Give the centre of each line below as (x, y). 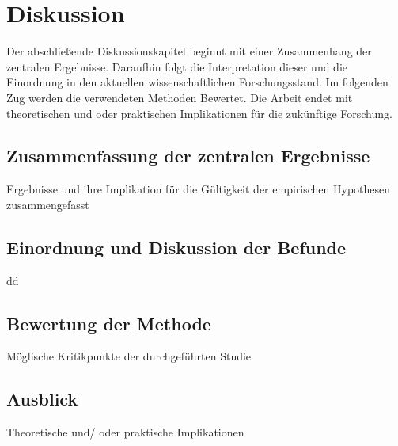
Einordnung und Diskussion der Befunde (176, 247)
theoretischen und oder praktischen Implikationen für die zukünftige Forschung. (199, 113)
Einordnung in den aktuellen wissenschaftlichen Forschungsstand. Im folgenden (197, 82)
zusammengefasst (48, 204)
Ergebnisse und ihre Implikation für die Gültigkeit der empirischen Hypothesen (199, 189)
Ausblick (42, 399)
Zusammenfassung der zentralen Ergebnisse (188, 156)
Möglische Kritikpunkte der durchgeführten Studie (129, 356)
